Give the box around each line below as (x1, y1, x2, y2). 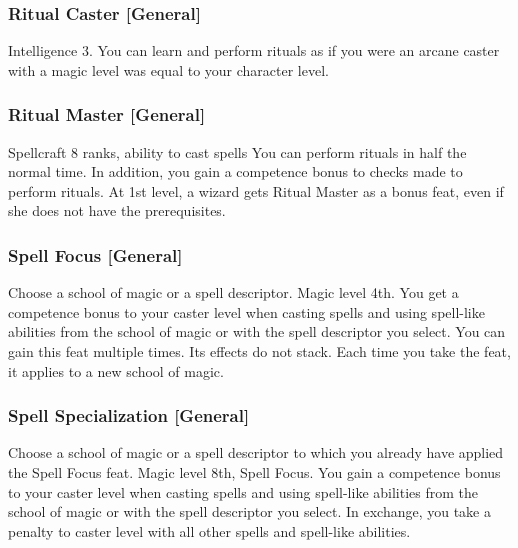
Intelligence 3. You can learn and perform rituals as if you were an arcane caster (8, 40, 500, 61)
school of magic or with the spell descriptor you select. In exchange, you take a (8, 501, 491, 522)
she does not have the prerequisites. (8, 200, 226, 221)
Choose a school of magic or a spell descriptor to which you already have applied (8, 442, 504, 463)
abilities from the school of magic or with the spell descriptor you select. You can (8, 321, 506, 342)
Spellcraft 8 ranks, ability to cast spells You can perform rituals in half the (8, 141, 467, 162)
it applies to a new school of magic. (8, 360, 224, 381)
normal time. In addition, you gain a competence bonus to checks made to (8, 161, 463, 182)
